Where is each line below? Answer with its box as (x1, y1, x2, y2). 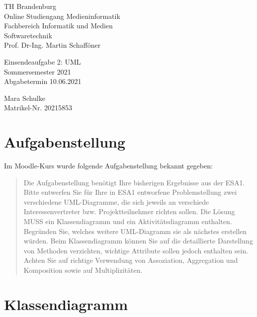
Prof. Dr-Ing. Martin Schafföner (4, 40, 101, 50)
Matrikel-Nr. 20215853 (4, 102, 72, 113)
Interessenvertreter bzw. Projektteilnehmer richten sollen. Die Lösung (23, 206, 235, 217)
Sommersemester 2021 (4, 66, 71, 77)
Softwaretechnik (4, 30, 52, 40)
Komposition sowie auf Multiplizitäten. (23, 265, 143, 275)
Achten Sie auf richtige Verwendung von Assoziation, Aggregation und (23, 255, 238, 265)
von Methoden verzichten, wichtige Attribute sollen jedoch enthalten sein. (23, 245, 249, 255)
